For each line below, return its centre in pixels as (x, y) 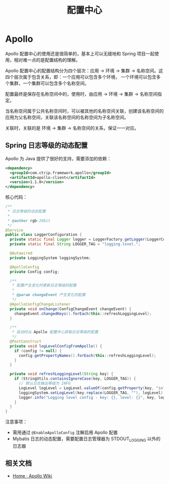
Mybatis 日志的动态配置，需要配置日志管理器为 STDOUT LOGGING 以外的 (87, 439)
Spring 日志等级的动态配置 (47, 145)
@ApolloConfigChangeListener (40, 304)
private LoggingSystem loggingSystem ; (51, 258)
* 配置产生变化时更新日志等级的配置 (44, 285)
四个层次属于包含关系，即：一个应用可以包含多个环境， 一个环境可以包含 (81, 77)
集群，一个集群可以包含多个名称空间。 (49, 83)
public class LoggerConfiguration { (44, 235)
